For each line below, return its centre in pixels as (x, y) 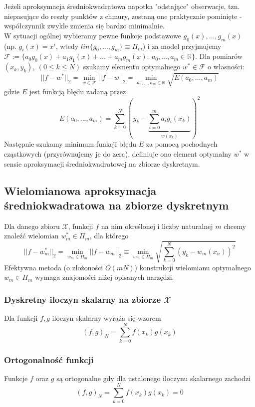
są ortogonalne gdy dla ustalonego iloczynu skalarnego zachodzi (154, 378)
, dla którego (109, 236)
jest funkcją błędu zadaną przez (78, 91)
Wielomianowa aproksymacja (80, 190)
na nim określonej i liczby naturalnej (157, 226)
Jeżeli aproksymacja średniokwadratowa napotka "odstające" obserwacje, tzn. (122, 6)
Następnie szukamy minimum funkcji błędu (70, 144)
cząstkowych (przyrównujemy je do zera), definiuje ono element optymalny (118, 154)
